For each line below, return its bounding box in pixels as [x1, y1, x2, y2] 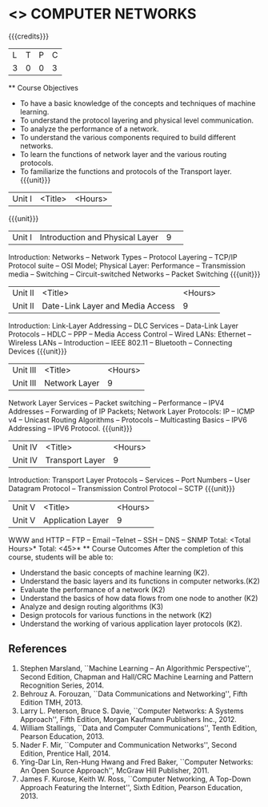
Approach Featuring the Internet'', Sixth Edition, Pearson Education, [19, 782, 243, 792]
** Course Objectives [8, 83, 78, 92]
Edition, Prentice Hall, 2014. [19, 748, 110, 758]
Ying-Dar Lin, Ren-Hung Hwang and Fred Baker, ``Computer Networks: [19, 757, 254, 766]
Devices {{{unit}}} [8, 346, 68, 356]
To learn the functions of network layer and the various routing [19, 149, 227, 159]
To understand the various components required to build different [19, 132, 236, 142]
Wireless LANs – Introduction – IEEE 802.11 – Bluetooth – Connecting [8, 337, 233, 347]
